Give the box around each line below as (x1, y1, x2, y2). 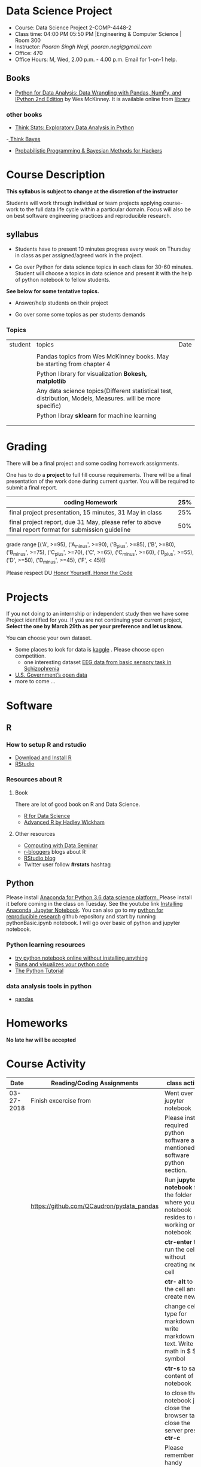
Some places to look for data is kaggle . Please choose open (14, 646, 165, 653)
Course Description (6, 168, 105, 182)
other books (6, 110, 42, 118)
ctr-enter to (164, 1237, 199, 1246)
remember (164, 1451, 194, 1459)
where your (164, 1198, 197, 1206)
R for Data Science (23, 812, 71, 819)
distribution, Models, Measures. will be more (36, 394, 161, 403)
